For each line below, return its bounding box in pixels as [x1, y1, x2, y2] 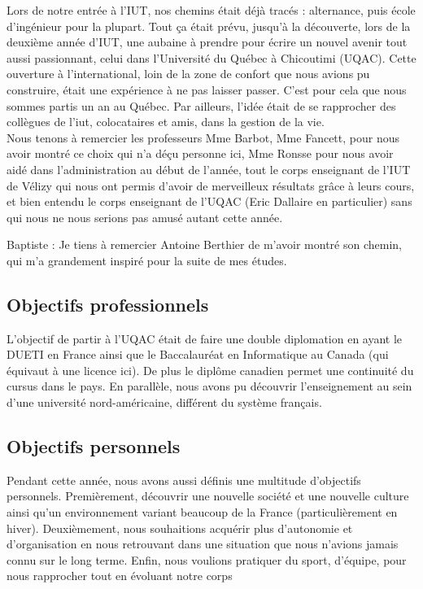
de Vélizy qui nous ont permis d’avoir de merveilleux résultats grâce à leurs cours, [7, 177, 415, 194]
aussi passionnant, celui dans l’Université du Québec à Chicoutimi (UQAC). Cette [7, 49, 416, 66]
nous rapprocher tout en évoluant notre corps [7, 567, 233, 584]
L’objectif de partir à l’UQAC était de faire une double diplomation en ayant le [7, 329, 403, 347]
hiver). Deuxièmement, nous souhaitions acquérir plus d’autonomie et [7, 519, 353, 536]
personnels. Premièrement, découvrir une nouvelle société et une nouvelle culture [7, 487, 409, 504]
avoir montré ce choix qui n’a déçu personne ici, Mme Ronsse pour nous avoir [7, 145, 394, 162]
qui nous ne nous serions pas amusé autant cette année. [7, 208, 283, 225]
